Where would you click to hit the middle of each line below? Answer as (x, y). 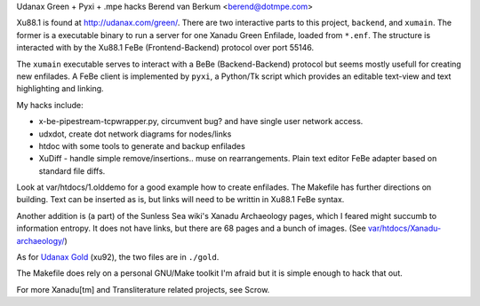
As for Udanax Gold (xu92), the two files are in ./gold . (118, 257)
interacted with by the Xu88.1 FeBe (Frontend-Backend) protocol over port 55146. (165, 48)
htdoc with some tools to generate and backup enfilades (142, 145)
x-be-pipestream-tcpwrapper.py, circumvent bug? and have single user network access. (201, 122)
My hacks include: (50, 105)
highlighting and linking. (60, 89)
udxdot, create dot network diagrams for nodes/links (135, 134)
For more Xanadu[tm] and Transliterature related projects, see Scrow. (143, 289)
